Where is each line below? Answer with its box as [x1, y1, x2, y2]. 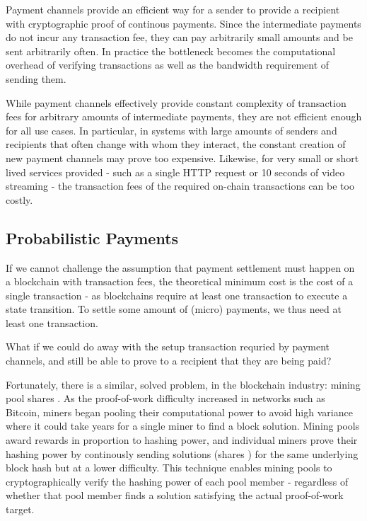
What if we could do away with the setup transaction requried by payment [6, 339, 330, 354]
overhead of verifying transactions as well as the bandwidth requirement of [6, 57, 330, 72]
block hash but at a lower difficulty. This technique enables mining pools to [6, 460, 332, 475]
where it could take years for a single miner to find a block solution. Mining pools [6, 418, 360, 433]
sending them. [6, 71, 66, 86]
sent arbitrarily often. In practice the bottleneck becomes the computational [6, 43, 336, 58]
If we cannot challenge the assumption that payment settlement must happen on [6, 260, 355, 275]
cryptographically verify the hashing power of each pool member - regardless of [6, 474, 349, 488]
